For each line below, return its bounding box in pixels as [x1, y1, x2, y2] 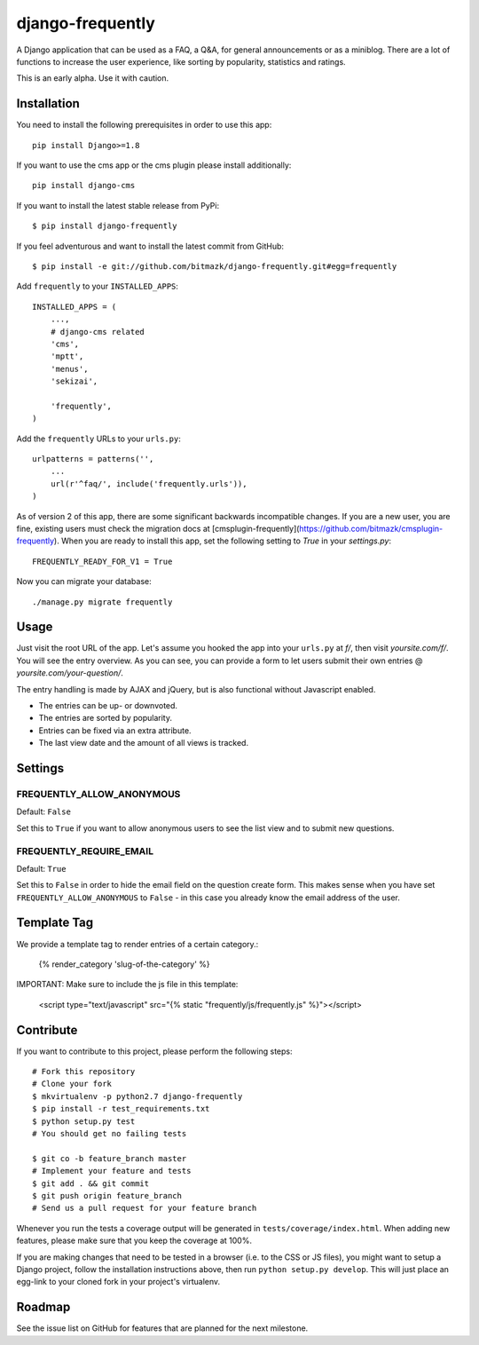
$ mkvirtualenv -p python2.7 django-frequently [32, 1091, 243, 1101]
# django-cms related [50, 327, 145, 336]
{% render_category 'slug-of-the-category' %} [38, 959, 210, 969]
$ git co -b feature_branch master [32, 1153, 187, 1163]
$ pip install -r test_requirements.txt [32, 1104, 210, 1114]
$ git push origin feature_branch [32, 1191, 182, 1200]
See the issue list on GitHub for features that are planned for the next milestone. [16, 1323, 309, 1333]
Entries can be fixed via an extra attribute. [38, 724, 192, 736]
